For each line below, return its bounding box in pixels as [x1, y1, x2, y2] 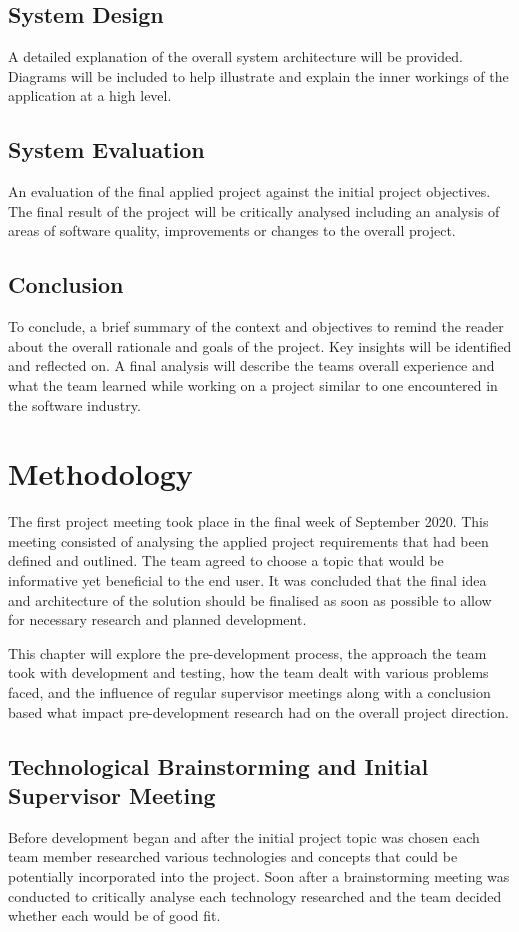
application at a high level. [8, 85, 172, 106]
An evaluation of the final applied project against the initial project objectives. [8, 181, 491, 202]
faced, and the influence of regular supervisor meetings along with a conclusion [8, 682, 491, 703]
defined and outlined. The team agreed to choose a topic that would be [8, 550, 444, 571]
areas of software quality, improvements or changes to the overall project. [8, 220, 456, 241]
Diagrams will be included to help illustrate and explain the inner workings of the [8, 65, 509, 86]
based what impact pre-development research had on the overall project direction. [8, 701, 509, 722]
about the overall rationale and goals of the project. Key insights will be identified [8, 335, 512, 356]
